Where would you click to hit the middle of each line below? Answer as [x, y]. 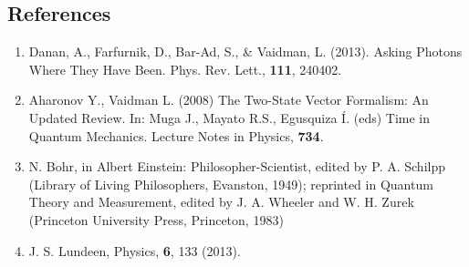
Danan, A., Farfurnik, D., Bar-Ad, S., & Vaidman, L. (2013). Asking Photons [245, 51]
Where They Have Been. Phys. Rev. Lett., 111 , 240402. [185, 69]
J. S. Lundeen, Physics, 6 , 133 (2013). [135, 250]
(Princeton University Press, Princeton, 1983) [156, 219]
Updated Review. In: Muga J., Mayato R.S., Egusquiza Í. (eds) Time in [229, 117]
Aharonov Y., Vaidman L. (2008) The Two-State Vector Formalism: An [229, 100]
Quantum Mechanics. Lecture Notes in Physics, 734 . [176, 135]
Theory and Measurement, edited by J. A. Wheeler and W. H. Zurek [221, 202]
